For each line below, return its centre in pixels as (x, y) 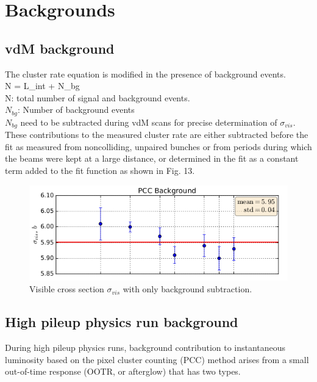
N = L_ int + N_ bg (42, 86)
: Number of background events (76, 110)
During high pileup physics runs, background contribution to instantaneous (145, 348)
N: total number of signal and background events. (98, 97)
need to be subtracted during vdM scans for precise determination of (149, 122)
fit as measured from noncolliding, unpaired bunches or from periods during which (158, 146)
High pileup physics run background (122, 322)
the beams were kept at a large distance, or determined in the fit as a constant (152, 158)
